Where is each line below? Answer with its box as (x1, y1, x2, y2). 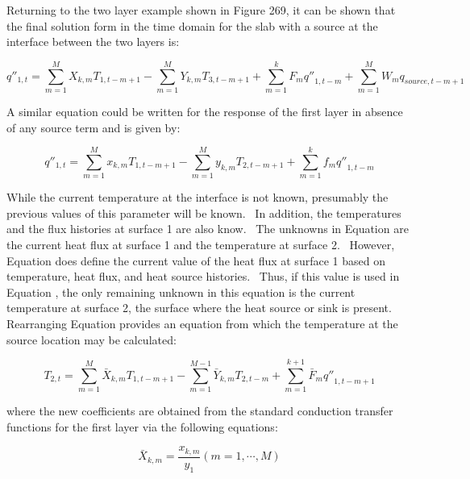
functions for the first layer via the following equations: (6, 418, 278, 435)
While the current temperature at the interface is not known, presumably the (6, 189, 389, 206)
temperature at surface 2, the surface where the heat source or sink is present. (6, 299, 392, 316)
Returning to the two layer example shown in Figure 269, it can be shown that (6, 2, 396, 18)
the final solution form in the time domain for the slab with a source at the (6, 17, 378, 34)
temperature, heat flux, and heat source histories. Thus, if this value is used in (6, 268, 400, 285)
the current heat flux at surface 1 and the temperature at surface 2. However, (6, 236, 395, 252)
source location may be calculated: (6, 331, 177, 348)
